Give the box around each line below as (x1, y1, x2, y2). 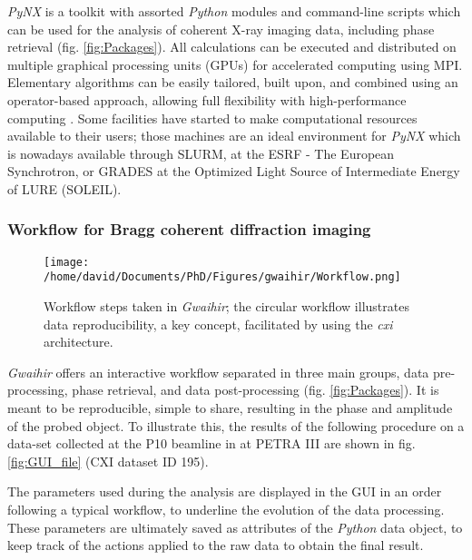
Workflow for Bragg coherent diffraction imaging (7, 218, 371, 241)
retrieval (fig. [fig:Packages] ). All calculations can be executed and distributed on (7, 37, 457, 56)
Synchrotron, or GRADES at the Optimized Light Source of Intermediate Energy (7, 162, 460, 181)
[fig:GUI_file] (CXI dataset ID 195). (7, 451, 209, 470)
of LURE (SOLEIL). (7, 179, 122, 198)
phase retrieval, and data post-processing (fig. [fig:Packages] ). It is (72, 380, 439, 399)
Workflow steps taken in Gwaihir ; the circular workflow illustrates (44, 297, 409, 316)
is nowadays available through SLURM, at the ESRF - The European (7, 143, 395, 162)
